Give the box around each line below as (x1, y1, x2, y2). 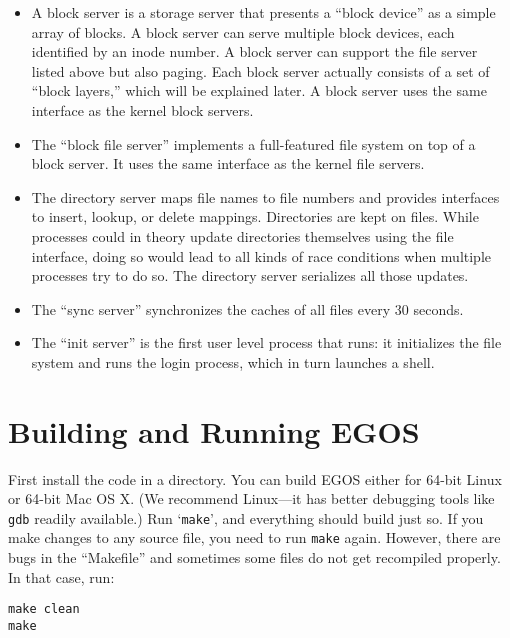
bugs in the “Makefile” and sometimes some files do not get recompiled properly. (8, 547, 501, 568)
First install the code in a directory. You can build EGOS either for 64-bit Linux (8, 468, 502, 489)
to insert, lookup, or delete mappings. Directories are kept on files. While (31, 206, 479, 227)
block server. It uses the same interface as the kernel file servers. (31, 153, 425, 174)
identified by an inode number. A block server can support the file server (31, 41, 478, 62)
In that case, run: (8, 566, 115, 587)
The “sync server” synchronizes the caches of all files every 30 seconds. (31, 298, 464, 319)
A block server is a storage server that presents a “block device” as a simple (31, 2, 496, 22)
